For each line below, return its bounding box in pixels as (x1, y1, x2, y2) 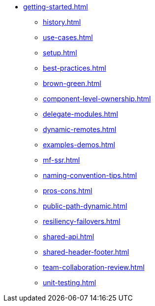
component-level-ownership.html (43, 94, 151, 103)
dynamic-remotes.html (43, 125, 117, 133)
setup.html (43, 48, 77, 57)
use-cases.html (43, 33, 93, 42)
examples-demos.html (43, 140, 115, 149)
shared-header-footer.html (43, 248, 129, 256)
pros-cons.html (43, 186, 93, 195)
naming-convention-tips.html (43, 171, 137, 179)
